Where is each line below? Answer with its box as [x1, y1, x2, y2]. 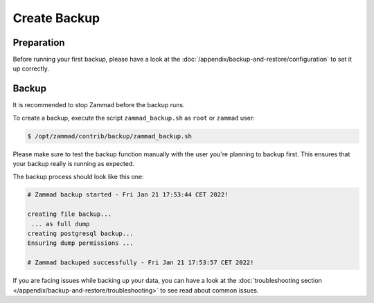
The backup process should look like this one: [12, 172, 145, 181]
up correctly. [12, 64, 50, 73]
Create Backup [12, 10, 100, 26]
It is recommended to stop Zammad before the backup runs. [12, 101, 185, 109]
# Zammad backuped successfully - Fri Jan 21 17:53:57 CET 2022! [27, 259, 254, 266]
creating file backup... [27, 210, 112, 218]
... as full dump [31, 220, 90, 228]
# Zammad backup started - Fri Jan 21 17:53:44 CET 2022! [27, 191, 229, 199]
